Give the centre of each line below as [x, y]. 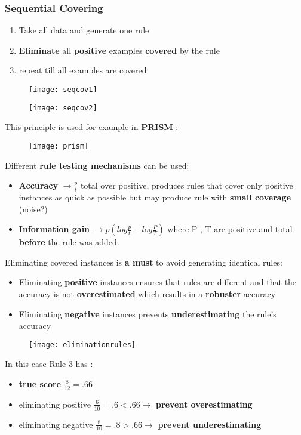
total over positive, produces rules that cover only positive [187, 185]
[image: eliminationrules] [82, 345]
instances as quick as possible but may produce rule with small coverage [155, 197]
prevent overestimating [204, 404]
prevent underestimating [210, 424]
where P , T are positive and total [230, 229]
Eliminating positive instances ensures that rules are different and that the [158, 282]
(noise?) [33, 209]
